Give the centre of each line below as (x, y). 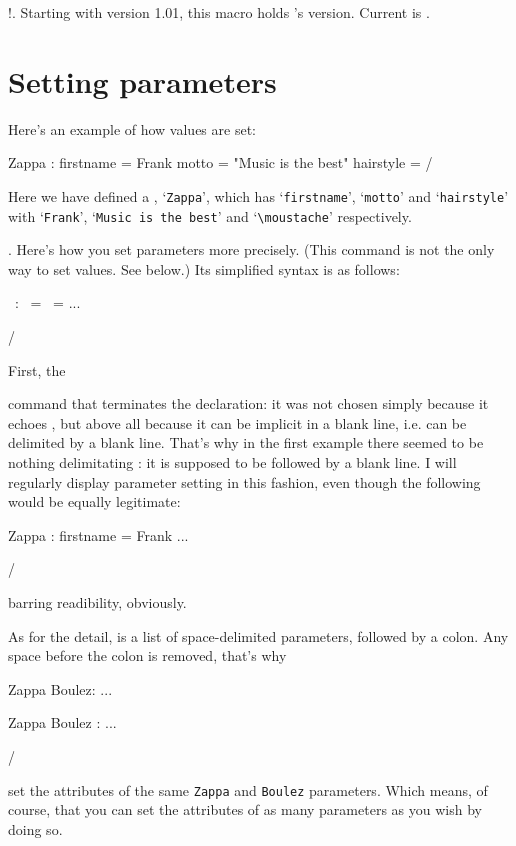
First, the (37, 369)
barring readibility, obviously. (97, 601)
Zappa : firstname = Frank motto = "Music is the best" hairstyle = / (220, 162)
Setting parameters (142, 80)
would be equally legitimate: (94, 501)
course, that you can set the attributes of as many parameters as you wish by (245, 809)
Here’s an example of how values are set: (132, 128)
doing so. (35, 828)
